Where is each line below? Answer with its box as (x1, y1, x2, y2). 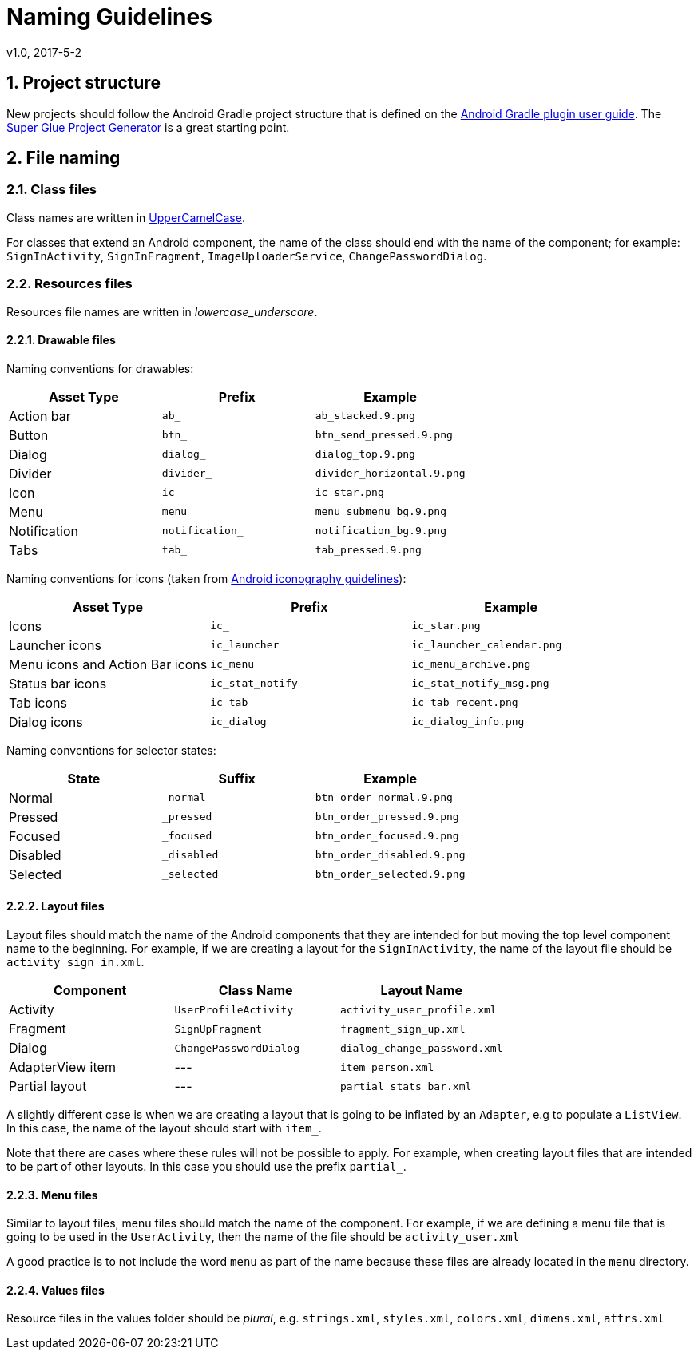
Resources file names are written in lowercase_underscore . (6, 304, 318, 319)
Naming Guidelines (6, 3, 212, 30)
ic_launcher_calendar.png (411, 639, 562, 652)
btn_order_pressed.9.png (315, 811, 459, 823)
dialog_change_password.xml (339, 1041, 503, 1054)
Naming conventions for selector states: (6, 743, 216, 757)
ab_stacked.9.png (315, 410, 415, 422)
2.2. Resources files (6, 276, 133, 292)
